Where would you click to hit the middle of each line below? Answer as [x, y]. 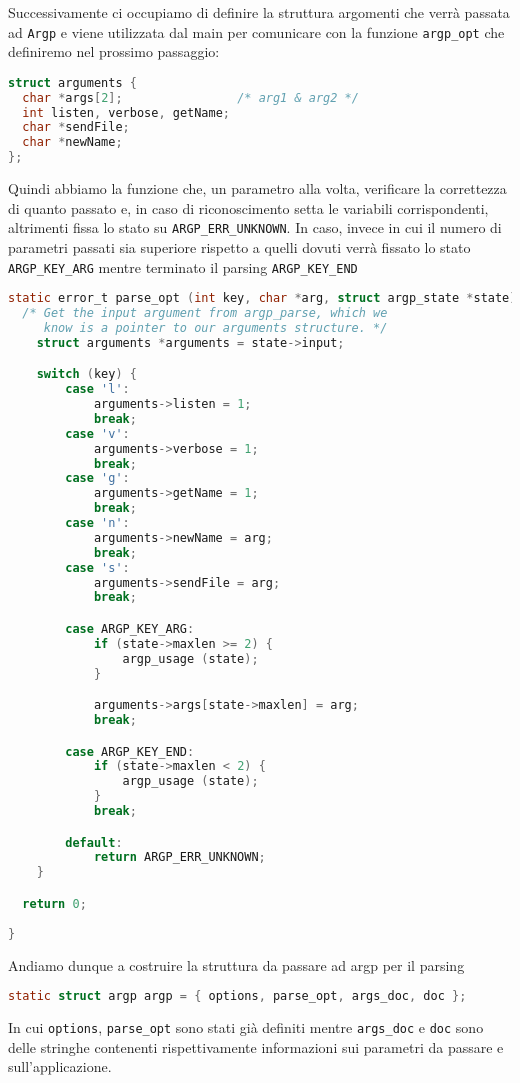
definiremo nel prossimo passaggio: [114, 51]
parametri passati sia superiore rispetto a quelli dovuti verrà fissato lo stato [239, 246]
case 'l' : [97, 389]
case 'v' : [97, 433]
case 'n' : [97, 523]
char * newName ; [72, 142]
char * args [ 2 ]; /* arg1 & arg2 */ [190, 97]
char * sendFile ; [76, 127]
